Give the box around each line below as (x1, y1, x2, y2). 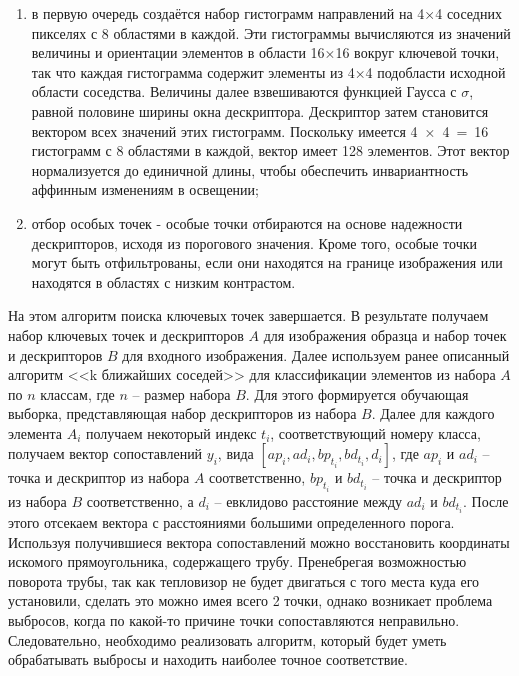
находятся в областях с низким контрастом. (31, 271, 296, 292)
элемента (8, 422, 63, 443)
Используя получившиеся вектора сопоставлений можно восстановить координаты (8, 531, 510, 552)
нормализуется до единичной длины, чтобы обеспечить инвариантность (31, 159, 469, 180)
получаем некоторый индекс (86, 422, 257, 443)
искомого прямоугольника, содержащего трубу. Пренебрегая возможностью (8, 551, 467, 572)
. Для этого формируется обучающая (245, 383, 469, 404)
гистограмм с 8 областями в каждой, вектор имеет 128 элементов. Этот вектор (31, 140, 510, 161)
